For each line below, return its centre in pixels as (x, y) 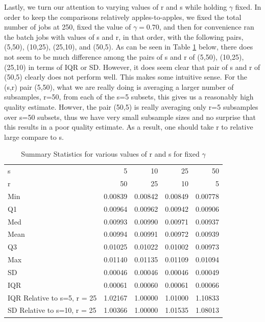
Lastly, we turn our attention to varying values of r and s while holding (116, 7)
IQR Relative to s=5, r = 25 (52, 297)
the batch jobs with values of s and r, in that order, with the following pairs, (124, 36)
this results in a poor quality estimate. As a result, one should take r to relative (129, 127)
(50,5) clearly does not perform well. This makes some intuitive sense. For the (126, 77)
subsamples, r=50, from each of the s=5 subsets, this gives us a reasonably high (129, 97)
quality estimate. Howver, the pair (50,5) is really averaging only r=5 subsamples (131, 106)
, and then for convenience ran (207, 27)
